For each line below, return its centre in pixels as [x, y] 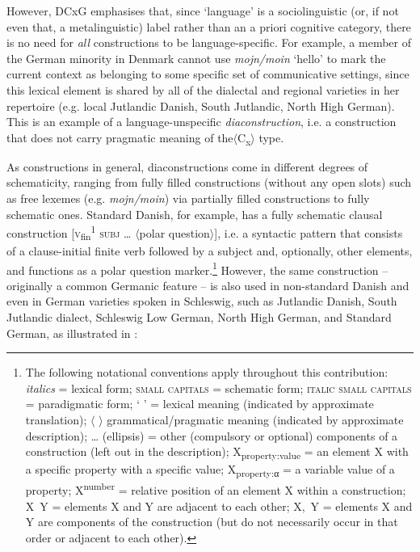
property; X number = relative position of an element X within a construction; [216, 489]
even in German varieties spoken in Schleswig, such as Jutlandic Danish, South [202, 301]
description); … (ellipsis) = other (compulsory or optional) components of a [212, 435]
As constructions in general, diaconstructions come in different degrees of [187, 166]
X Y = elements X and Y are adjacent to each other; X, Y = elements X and [219, 506]
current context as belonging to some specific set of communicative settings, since [208, 74]
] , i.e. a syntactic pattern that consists [309, 232]
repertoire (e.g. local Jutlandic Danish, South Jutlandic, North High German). [201, 105]
